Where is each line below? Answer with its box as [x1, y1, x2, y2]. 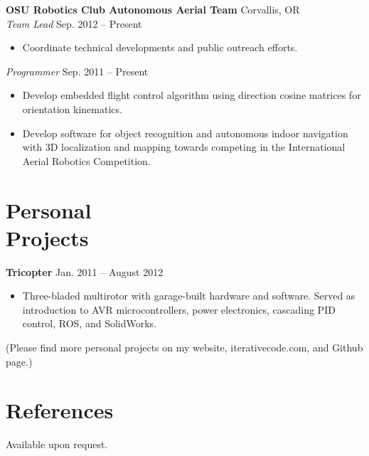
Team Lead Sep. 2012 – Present [6, 16, 142, 31]
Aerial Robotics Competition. [22, 153, 151, 168]
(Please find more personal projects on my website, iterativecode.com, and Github [6, 340, 363, 355]
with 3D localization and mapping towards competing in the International [22, 139, 346, 154]
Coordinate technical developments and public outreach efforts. [22, 40, 298, 55]
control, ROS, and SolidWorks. [22, 316, 157, 331]
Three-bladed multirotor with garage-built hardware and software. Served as [22, 288, 355, 303]
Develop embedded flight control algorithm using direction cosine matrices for [22, 88, 361, 102]
